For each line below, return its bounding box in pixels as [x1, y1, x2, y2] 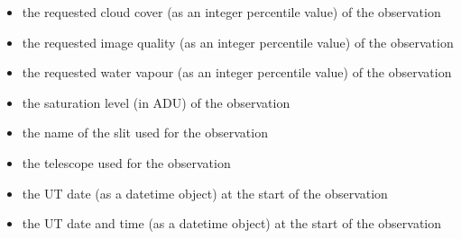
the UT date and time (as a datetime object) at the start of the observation [22, 214, 442, 233]
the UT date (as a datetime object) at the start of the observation [22, 183, 388, 202]
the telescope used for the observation [22, 153, 231, 172]
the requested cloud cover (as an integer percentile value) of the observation [22, 3, 441, 21]
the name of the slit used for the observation [22, 123, 268, 142]
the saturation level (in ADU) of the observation [22, 93, 290, 111]
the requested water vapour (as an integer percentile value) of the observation [22, 63, 452, 82]
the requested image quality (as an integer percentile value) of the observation [22, 32, 454, 51]
